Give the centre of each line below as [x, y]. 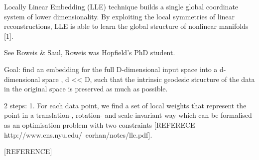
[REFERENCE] [28, 151]
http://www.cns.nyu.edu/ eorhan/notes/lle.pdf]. [78, 134]
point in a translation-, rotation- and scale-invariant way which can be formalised [128, 115]
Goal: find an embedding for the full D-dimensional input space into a [111, 69]
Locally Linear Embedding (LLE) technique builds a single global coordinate [121, 6]
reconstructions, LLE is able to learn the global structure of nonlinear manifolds [126, 26]
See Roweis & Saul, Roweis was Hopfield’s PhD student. [90, 52]
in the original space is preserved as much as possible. [86, 89]
